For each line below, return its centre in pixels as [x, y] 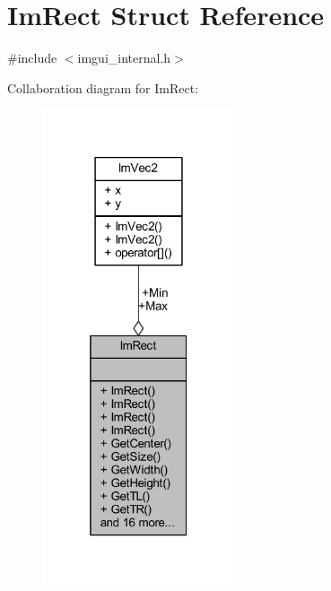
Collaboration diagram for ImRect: [103, 87]
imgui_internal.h [124, 58]
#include [32, 58]
